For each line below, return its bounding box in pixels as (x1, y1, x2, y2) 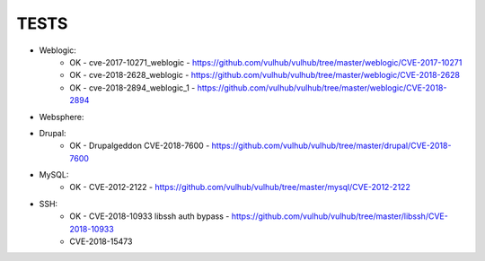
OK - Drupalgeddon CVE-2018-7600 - (69, 140, 210, 152)
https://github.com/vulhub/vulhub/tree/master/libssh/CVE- (231, 211, 448, 222)
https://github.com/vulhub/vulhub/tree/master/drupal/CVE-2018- (211, 140, 452, 152)
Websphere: (39, 111, 84, 122)
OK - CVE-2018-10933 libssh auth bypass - (69, 211, 230, 222)
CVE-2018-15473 (69, 236, 133, 247)
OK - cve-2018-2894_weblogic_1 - (69, 82, 196, 93)
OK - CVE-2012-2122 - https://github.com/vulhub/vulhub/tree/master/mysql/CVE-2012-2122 (69, 182, 410, 193)
